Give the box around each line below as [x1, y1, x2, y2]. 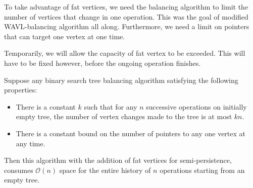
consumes [4, 164, 33, 175]
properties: [4, 84, 37, 95]
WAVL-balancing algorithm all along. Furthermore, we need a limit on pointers [4, 21, 249, 32]
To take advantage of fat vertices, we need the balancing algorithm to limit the [4, 2, 248, 12]
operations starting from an [160, 164, 245, 175]
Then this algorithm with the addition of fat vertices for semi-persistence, [4, 155, 232, 165]
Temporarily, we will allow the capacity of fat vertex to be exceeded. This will [4, 48, 245, 58]
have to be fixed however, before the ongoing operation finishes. [4, 57, 201, 68]
